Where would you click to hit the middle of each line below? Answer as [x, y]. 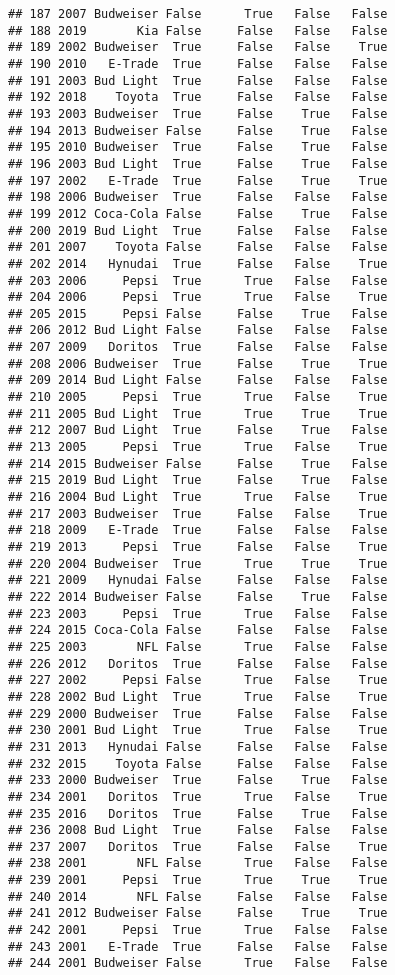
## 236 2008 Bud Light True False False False [198, 830]
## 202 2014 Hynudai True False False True [198, 263]
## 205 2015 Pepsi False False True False [198, 313]
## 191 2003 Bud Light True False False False [198, 80]
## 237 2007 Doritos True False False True [198, 846]
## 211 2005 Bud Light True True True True [198, 413]
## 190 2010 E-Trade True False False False [198, 63]
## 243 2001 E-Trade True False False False [198, 946]
